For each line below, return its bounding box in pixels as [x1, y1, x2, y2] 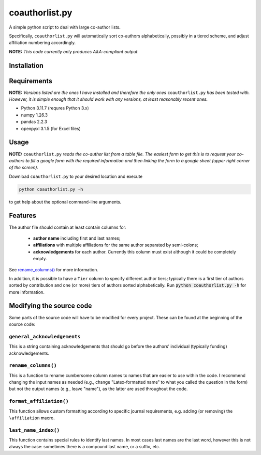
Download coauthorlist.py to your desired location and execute [9, 173, 143, 179]
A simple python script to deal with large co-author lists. [9, 24, 121, 30]
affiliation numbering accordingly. [9, 40, 76, 46]
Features [9, 211, 36, 220]
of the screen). [9, 165, 39, 171]
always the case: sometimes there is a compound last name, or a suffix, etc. [9, 444, 160, 450]
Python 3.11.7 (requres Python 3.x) [21, 105, 89, 111]
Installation [9, 61, 43, 70]
